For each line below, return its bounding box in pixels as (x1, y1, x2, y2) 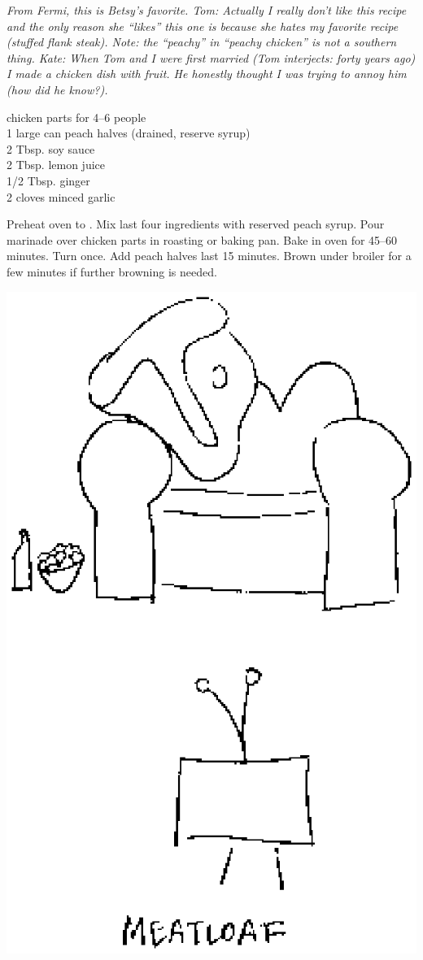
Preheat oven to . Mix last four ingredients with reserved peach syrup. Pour (7, 215, 385, 232)
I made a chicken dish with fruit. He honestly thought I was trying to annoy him (7, 65, 407, 82)
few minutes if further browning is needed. (7, 263, 217, 280)
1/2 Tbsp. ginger (7, 172, 90, 189)
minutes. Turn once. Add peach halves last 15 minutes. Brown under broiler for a (7, 247, 412, 264)
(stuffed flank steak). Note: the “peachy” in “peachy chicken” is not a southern (7, 33, 397, 50)
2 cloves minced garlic (7, 188, 116, 205)
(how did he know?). (7, 80, 108, 98)
